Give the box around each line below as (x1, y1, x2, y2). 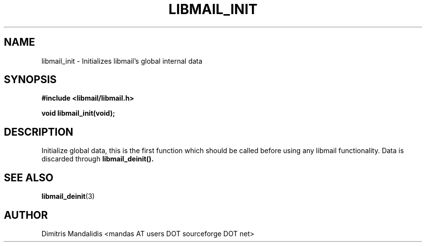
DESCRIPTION (4, 125, 73, 138)
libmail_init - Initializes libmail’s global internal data (41, 56, 203, 65)
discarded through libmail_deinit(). (41, 155, 154, 163)
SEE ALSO (4, 171, 53, 184)
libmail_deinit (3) (41, 192, 95, 201)
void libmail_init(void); (41, 109, 115, 118)
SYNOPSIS (4, 73, 57, 86)
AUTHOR (4, 209, 48, 221)
